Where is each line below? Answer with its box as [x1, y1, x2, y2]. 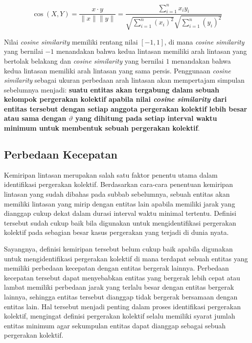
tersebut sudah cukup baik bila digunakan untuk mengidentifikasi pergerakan [4, 217, 236, 228]
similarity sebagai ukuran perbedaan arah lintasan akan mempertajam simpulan [4, 75, 245, 85]
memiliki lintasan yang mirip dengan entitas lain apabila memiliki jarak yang [4, 198, 235, 208]
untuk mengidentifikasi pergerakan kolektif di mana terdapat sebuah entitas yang [4, 253, 248, 263]
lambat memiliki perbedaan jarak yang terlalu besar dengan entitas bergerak [4, 282, 234, 292]
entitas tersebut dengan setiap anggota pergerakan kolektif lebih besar [4, 103, 247, 114]
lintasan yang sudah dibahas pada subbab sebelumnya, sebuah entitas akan [4, 189, 230, 199]
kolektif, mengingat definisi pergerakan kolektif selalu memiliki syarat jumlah [4, 311, 235, 321]
